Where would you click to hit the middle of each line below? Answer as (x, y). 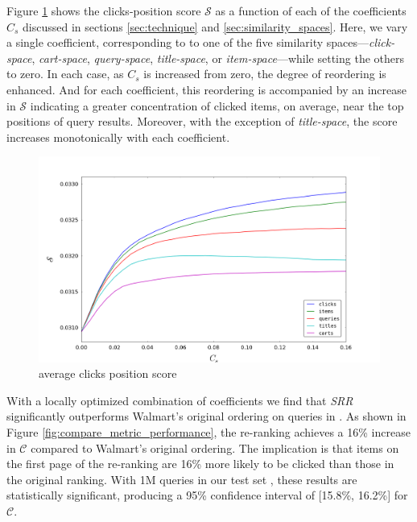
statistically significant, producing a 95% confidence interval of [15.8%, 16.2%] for (207, 495)
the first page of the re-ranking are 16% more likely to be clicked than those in (200, 464)
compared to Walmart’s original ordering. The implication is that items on (215, 447)
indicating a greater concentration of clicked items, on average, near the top (217, 105)
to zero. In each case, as (65, 74)
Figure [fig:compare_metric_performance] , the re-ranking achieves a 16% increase (208, 432)
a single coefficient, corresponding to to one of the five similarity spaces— (188, 42)
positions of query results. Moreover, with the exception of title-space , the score (202, 121)
